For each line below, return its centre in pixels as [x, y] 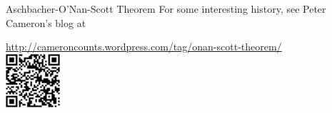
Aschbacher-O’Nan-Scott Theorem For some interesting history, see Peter [166, 9]
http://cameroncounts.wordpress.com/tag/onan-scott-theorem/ [144, 47]
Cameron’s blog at [46, 22]
